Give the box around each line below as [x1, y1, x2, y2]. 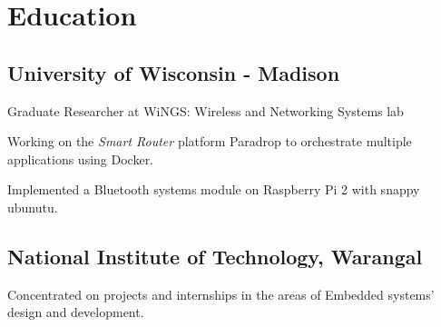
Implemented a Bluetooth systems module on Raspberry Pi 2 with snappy [7, 180, 420, 199]
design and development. [7, 302, 144, 322]
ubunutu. [7, 197, 58, 216]
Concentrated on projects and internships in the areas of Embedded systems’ [7, 284, 435, 303]
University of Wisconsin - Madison [7, 58, 340, 86]
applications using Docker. [7, 149, 154, 168]
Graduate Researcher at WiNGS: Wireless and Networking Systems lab [7, 101, 404, 120]
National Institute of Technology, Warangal [7, 242, 423, 270]
